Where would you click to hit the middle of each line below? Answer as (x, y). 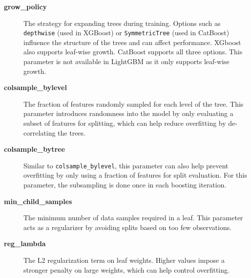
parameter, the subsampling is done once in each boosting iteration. (125, 185)
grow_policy (26, 6)
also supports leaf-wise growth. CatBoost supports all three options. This (133, 52)
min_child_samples (38, 201)
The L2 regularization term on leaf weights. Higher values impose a (124, 260)
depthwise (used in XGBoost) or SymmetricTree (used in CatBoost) (126, 33)
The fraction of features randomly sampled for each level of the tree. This (134, 104)
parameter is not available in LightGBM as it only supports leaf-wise (126, 61)
